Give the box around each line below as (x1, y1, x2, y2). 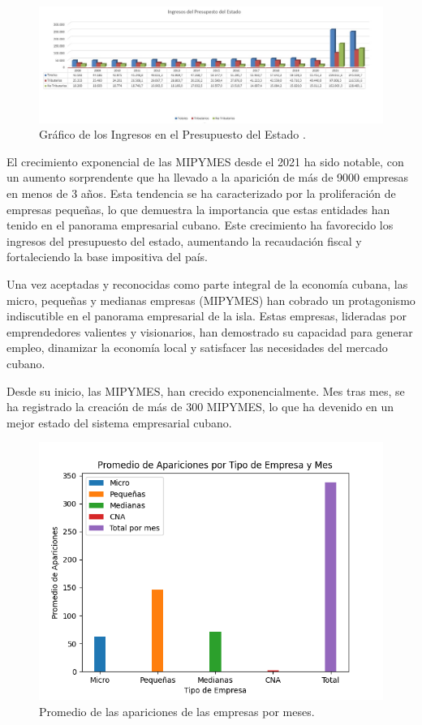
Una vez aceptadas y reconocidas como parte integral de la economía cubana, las (6, 276, 408, 293)
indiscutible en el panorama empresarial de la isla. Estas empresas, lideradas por (6, 307, 407, 324)
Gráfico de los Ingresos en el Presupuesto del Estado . (39, 126, 306, 143)
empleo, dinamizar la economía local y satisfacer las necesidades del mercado (6, 339, 388, 356)
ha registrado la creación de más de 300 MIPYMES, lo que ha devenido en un (6, 398, 394, 415)
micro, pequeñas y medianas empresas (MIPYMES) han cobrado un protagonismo (6, 291, 416, 308)
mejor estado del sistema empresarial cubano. (6, 414, 232, 431)
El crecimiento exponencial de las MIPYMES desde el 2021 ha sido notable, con (6, 152, 404, 169)
